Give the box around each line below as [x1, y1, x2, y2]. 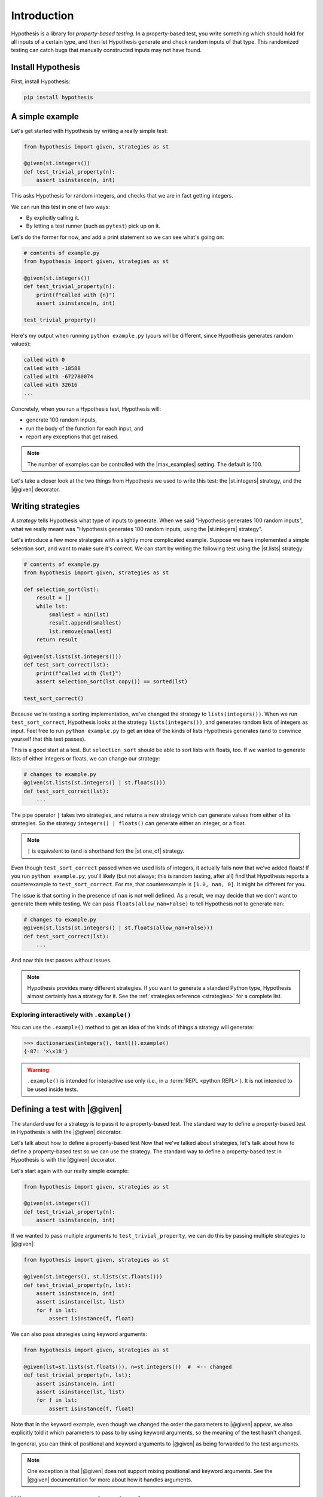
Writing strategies [11, 501, 80, 511]
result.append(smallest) [48, 620, 122, 626]
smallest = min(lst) [48, 611, 109, 618]
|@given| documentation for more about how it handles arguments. [27, 1476, 193, 1483]
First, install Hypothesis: [11, 78, 71, 85]
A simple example [11, 111, 79, 122]
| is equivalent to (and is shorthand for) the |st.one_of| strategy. [27, 847, 185, 854]
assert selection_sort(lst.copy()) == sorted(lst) [36, 678, 188, 685]
